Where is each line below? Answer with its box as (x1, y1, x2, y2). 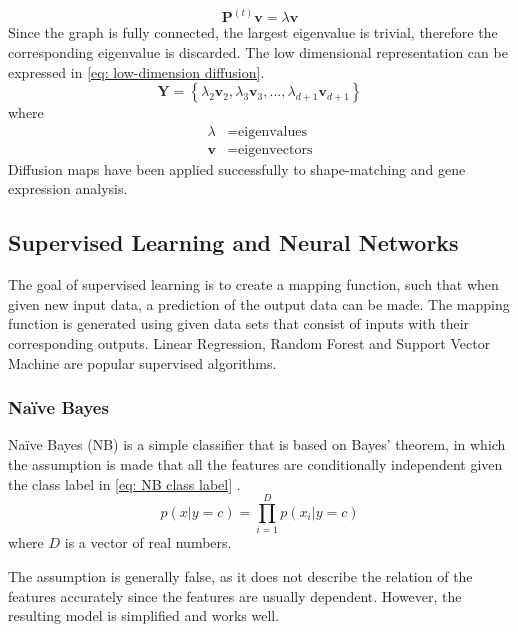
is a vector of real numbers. (64, 532, 232, 553)
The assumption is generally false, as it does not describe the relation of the (8, 565, 473, 586)
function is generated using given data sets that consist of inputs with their (8, 313, 470, 334)
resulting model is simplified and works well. (8, 605, 280, 626)
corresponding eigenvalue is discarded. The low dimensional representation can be (8, 42, 508, 63)
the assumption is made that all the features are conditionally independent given (8, 454, 503, 475)
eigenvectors (238, 142, 313, 157)
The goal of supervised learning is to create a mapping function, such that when (8, 274, 499, 295)
